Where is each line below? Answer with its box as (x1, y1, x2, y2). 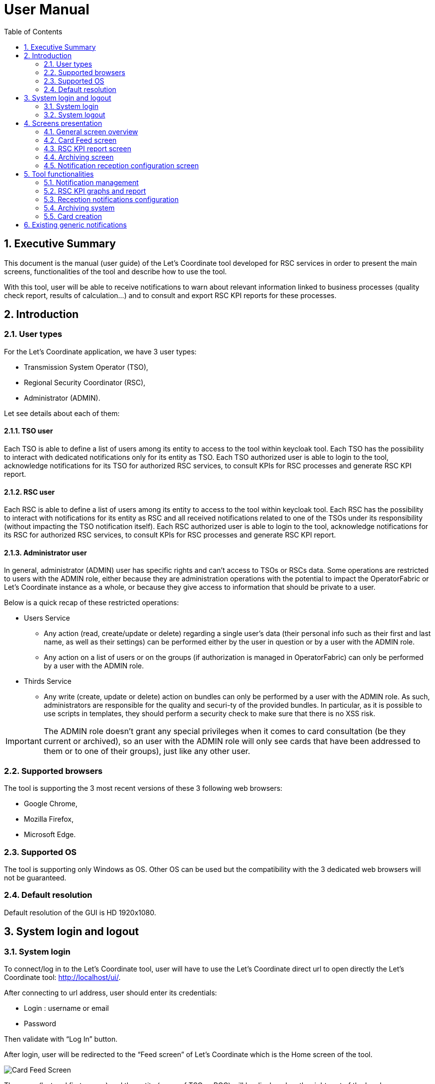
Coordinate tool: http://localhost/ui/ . (4, 973, 121, 981)
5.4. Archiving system (44, 203, 115, 212)
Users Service (24, 614, 70, 623)
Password (24, 1019, 56, 1028)
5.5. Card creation (44, 212, 102, 220)
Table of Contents (4, 27, 63, 36)
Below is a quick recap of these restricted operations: (4, 598, 179, 607)
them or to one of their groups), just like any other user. (43, 746, 251, 757)
